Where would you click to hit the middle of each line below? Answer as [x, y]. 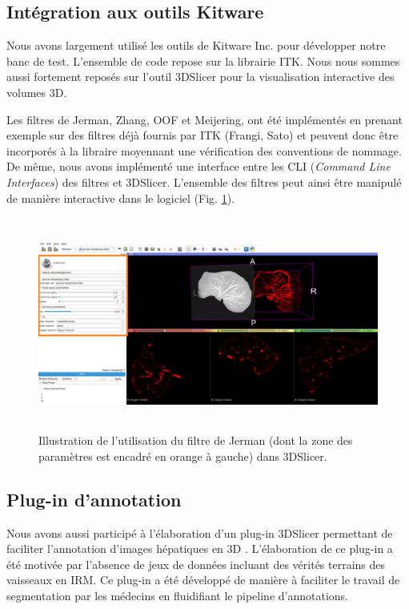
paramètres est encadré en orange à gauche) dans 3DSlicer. [183, 456]
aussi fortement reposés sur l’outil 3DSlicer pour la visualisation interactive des [200, 77]
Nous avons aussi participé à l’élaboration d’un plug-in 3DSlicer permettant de [200, 532]
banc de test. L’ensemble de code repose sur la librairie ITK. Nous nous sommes [203, 60]
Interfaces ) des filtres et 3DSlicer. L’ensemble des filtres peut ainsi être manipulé [204, 181]
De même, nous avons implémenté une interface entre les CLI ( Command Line [198, 166]
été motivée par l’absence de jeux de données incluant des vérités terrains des [196, 564]
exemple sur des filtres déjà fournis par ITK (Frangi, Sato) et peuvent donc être [202, 135]
